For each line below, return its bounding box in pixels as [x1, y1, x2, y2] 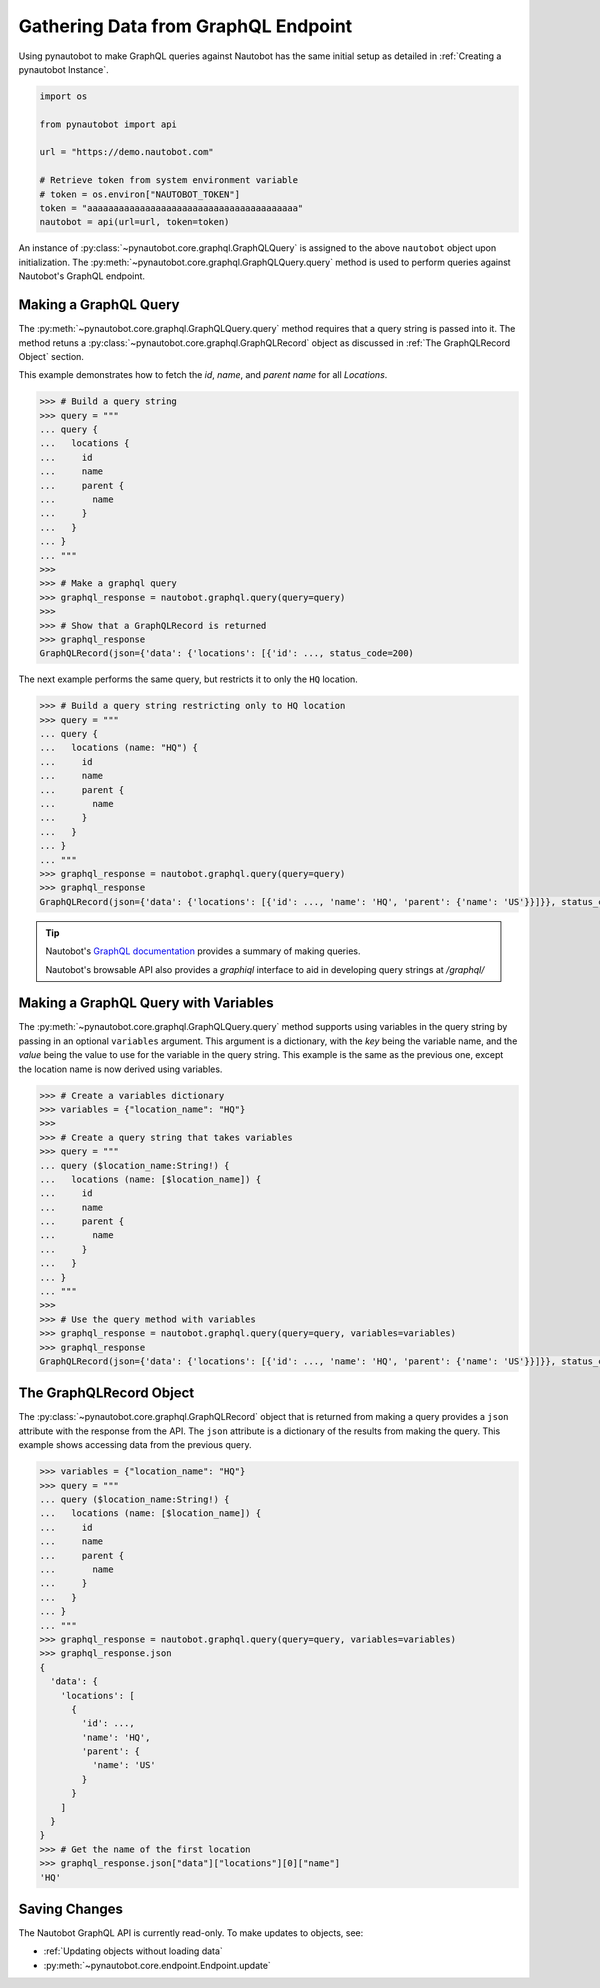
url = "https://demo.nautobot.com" [39, 146, 214, 158]
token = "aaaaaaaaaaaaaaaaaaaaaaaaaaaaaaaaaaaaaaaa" [39, 203, 304, 214]
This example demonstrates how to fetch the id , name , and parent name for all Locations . [18, 369, 388, 381]
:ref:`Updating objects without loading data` [43, 1945, 224, 1957]
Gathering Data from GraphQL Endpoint [18, 15, 353, 37]
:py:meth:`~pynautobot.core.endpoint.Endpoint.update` [43, 1959, 272, 1971]
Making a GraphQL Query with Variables [18, 995, 274, 1012]
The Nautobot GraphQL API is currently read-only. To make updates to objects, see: [18, 1927, 364, 1939]
